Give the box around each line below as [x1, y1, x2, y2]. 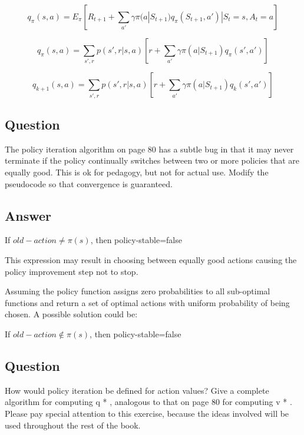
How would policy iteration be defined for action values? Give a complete [5, 384, 269, 396]
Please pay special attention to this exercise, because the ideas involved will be [5, 407, 289, 419]
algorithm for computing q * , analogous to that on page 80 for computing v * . [5, 396, 292, 408]
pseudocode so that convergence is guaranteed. [5, 177, 173, 190]
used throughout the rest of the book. [5, 419, 141, 431]
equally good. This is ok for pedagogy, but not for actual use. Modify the [5, 166, 269, 178]
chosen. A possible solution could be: [5, 308, 138, 320]
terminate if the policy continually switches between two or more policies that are [5, 154, 300, 167]
